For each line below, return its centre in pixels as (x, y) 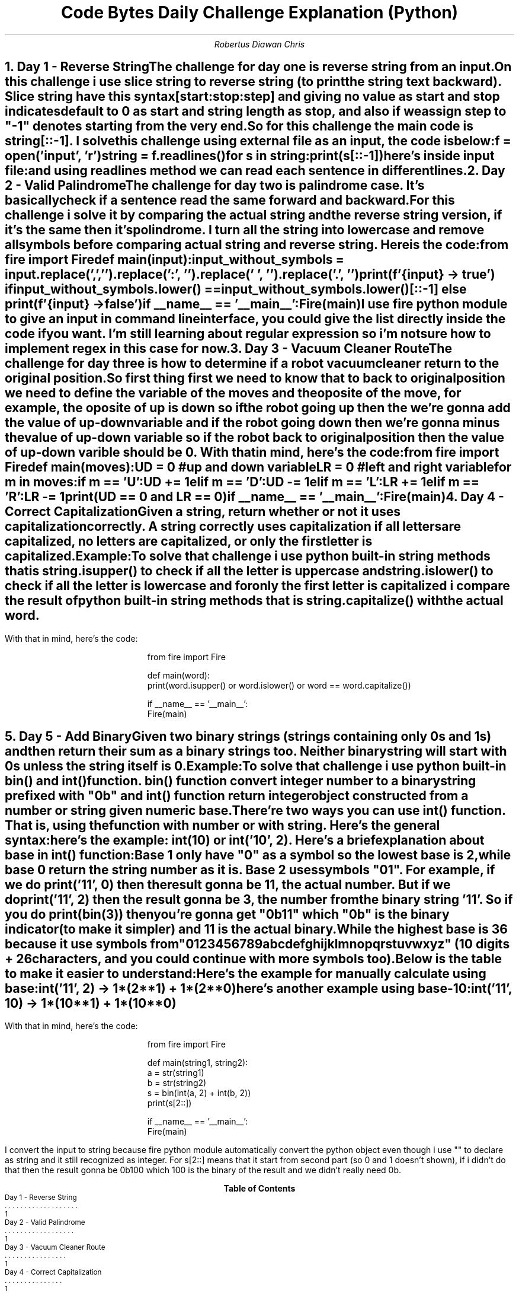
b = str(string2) (177, 1083)
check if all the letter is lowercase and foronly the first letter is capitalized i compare (257, 586)
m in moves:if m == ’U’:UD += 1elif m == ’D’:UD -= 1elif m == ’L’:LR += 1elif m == (242, 482)
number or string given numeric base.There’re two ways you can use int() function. (255, 811)
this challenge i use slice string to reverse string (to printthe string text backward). (253, 82)
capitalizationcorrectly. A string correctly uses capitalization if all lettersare (233, 527)
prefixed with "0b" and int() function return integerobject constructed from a (237, 796)
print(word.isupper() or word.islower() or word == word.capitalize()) (279, 685)
